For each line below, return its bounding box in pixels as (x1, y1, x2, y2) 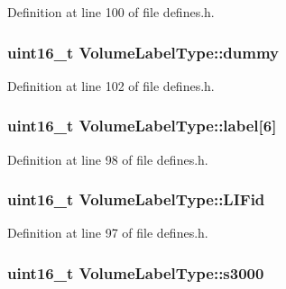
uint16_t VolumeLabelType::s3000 (7, 261, 264, 284)
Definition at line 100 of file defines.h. (7, 3, 215, 21)
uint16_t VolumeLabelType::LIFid (7, 188, 265, 211)
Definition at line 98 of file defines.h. (7, 149, 208, 168)
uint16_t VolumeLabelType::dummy (7, 41, 280, 63)
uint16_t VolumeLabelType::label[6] (7, 114, 277, 137)
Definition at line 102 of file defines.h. (7, 76, 215, 95)
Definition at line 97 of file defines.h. (7, 223, 208, 242)
